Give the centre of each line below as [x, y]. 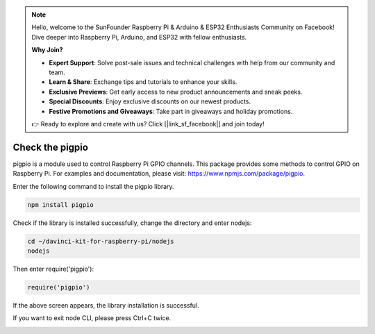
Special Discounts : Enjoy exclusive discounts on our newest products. [150, 101]
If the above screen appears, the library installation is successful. [106, 305]
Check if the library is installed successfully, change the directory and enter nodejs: [132, 223]
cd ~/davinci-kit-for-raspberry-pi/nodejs [101, 241]
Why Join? [47, 50]
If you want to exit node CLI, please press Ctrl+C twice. [92, 318]
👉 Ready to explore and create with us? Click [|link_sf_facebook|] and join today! [148, 124]
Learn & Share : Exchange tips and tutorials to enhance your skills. [143, 82]
